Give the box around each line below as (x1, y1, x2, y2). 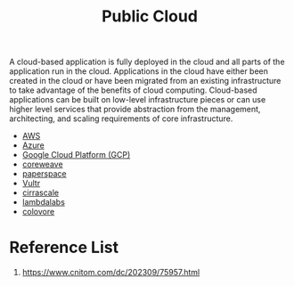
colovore (21, 207, 55, 217)
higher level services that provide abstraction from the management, (9, 104, 261, 115)
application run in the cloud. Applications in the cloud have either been (9, 66, 269, 77)
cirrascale (21, 187, 60, 198)
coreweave (21, 159, 64, 170)
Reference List (9, 238, 118, 257)
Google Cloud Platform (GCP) (21, 150, 131, 160)
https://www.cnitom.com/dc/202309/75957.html (21, 267, 200, 278)
